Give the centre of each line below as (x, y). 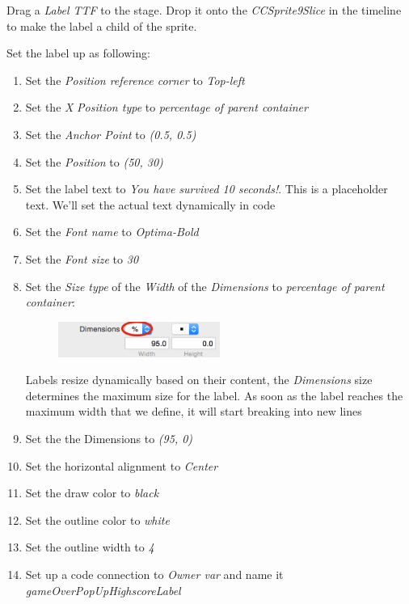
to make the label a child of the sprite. (102, 25)
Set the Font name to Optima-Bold (112, 232)
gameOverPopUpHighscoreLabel (103, 590)
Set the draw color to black (92, 493)
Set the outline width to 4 (90, 547)
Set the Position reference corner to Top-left (135, 80)
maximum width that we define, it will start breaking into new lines (194, 411)
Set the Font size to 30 (82, 258)
